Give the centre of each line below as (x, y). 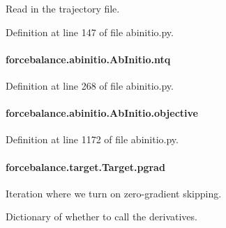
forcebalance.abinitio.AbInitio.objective (102, 113)
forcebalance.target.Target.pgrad (85, 166)
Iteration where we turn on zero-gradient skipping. (114, 193)
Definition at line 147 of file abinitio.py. (90, 32)
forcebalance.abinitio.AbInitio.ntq (88, 59)
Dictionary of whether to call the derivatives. (101, 217)
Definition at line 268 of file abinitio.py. (90, 85)
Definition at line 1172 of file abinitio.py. (92, 139)
